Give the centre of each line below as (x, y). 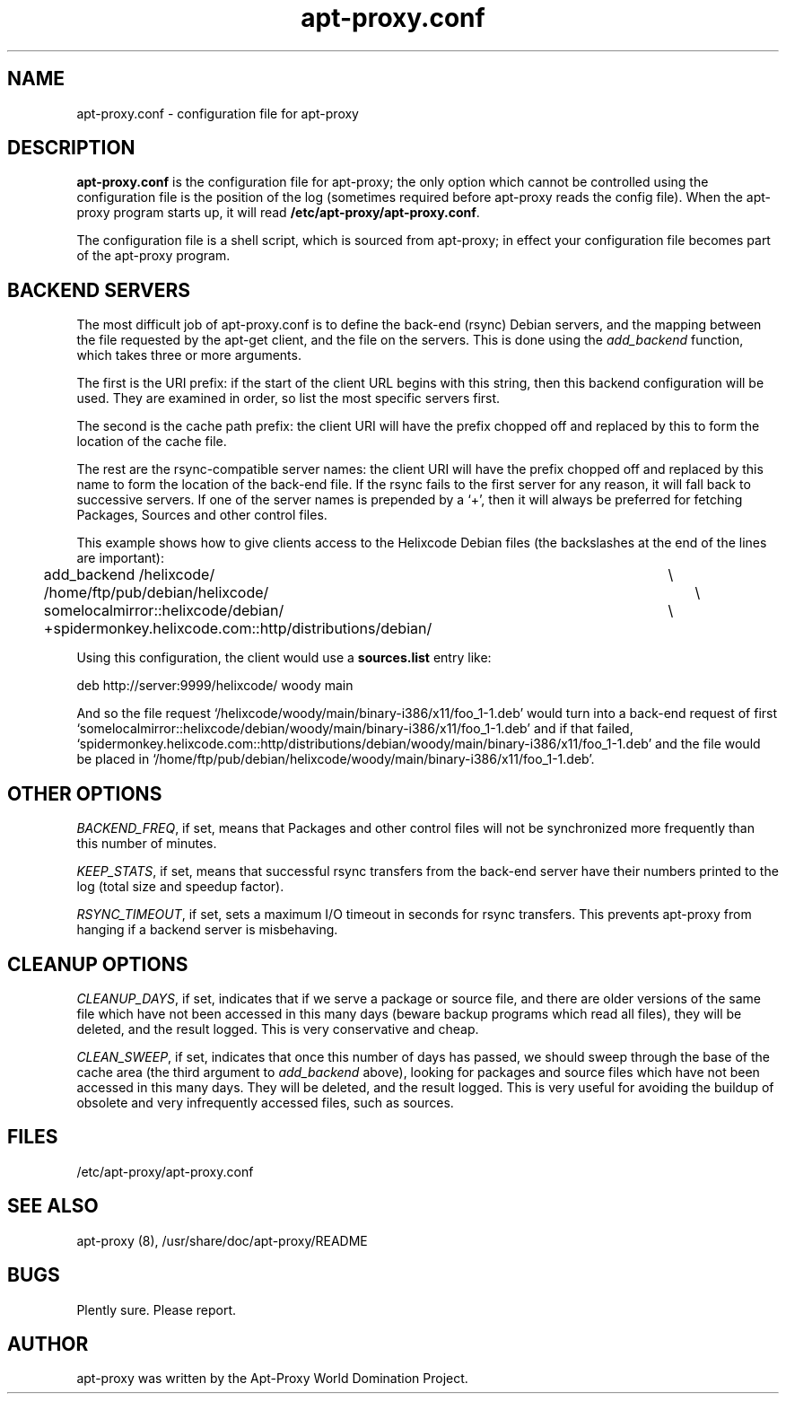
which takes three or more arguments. (189, 355)
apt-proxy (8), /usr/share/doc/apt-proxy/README (222, 1240)
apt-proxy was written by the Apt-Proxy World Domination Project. (272, 1379)
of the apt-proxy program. (153, 256)
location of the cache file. (152, 442)
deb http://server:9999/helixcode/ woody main (215, 686)
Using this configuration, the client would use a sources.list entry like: (284, 658)
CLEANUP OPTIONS (98, 964)
